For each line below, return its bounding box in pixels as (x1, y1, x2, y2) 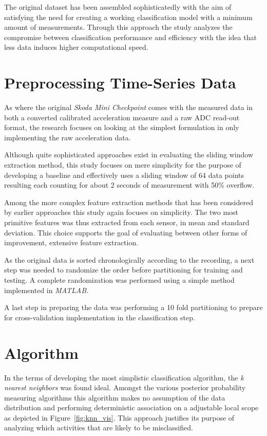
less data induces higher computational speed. (4, 42, 148, 52)
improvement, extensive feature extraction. (4, 237, 139, 248)
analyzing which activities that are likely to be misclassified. (4, 422, 193, 433)
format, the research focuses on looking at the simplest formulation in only (4, 122, 239, 133)
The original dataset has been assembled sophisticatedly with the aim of (4, 2, 232, 12)
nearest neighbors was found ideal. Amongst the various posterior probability (4, 382, 246, 393)
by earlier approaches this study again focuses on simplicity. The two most (4, 207, 239, 217)
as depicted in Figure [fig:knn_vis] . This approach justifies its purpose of (4, 412, 235, 423)
